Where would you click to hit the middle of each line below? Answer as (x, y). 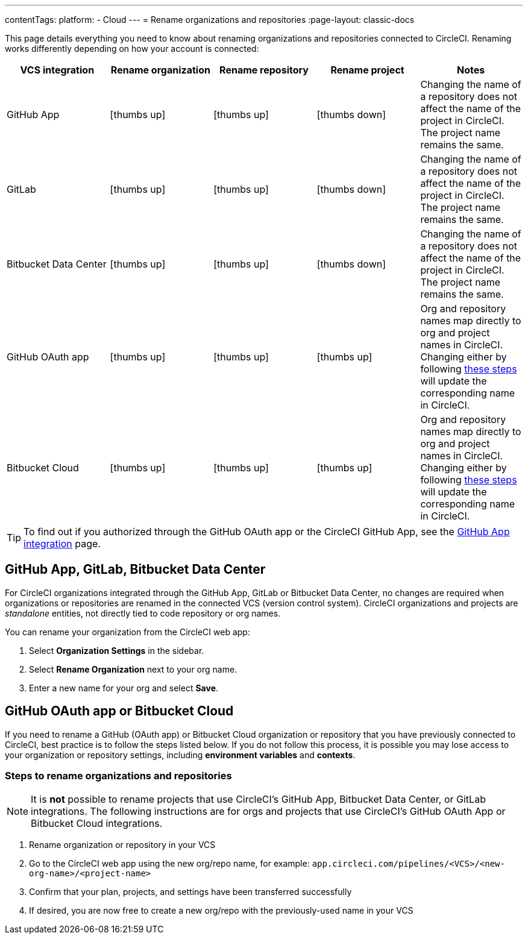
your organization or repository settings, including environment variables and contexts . (180, 755)
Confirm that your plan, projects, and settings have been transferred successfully (190, 892)
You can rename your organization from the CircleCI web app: (127, 632)
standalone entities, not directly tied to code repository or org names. (143, 613)
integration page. (62, 544)
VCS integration (57, 70)
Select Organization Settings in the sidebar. (117, 650)
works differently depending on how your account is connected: (132, 49)
